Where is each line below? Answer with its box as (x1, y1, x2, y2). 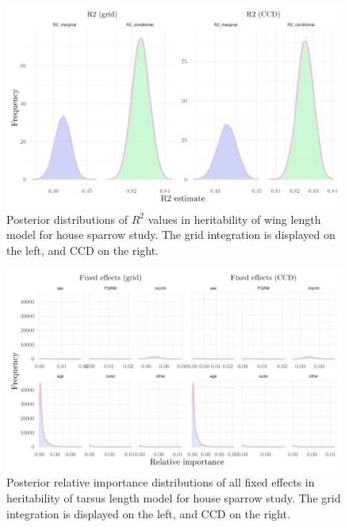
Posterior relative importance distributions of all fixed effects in (6, 474, 315, 490)
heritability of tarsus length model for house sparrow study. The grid (6, 490, 341, 506)
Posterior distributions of (6, 210, 128, 227)
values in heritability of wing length (148, 210, 321, 227)
